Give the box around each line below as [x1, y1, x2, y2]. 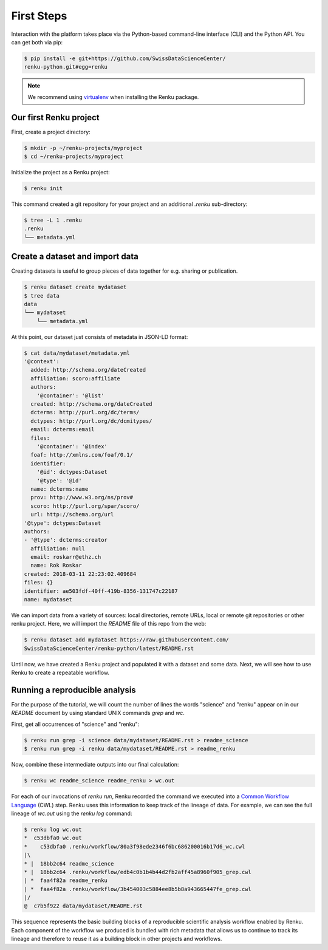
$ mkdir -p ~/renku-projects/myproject [24, 145, 143, 151]
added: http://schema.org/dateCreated [30, 366, 146, 374]
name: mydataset [24, 596, 73, 603]
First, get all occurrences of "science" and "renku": [11, 720, 140, 728]
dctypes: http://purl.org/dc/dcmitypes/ [30, 417, 152, 425]
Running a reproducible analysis [11, 685, 136, 695]
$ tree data [24, 292, 60, 299]
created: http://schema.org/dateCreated [30, 401, 152, 408]
